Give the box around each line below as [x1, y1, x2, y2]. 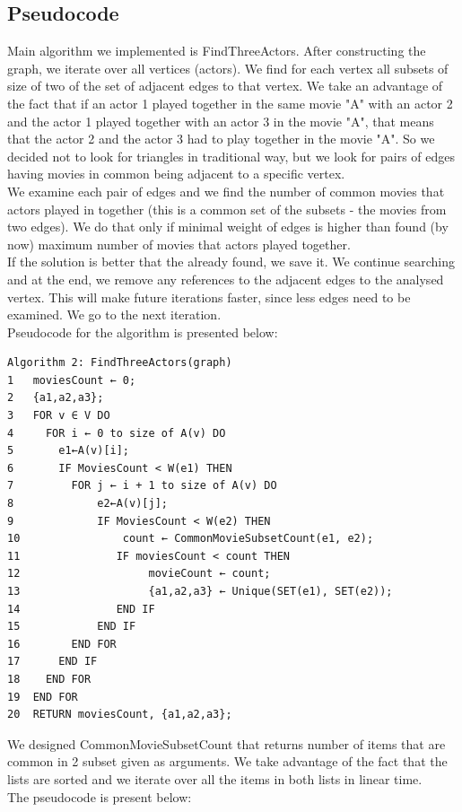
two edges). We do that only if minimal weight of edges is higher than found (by [7, 217, 449, 236]
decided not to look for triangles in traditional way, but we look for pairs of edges [7, 146, 456, 165]
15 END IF [7, 620, 136, 633]
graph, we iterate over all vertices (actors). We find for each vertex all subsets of [7, 58, 449, 77]
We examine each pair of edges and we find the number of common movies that [7, 181, 445, 200]
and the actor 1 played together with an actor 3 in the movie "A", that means [7, 111, 434, 130]
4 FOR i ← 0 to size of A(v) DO [7, 426, 226, 440]
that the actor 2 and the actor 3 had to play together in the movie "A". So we [7, 129, 435, 148]
